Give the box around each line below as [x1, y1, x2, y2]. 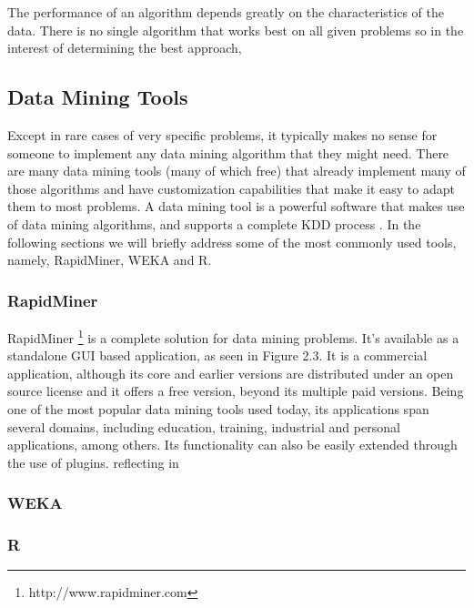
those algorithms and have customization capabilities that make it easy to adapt [7, 178, 455, 198]
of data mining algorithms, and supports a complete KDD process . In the [7, 214, 421, 233]
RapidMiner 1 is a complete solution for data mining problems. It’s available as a [7, 325, 459, 347]
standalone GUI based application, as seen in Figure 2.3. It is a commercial [7, 346, 428, 365]
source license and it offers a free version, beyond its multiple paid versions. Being [7, 381, 464, 400]
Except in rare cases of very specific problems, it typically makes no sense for [7, 125, 438, 144]
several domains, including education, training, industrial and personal [7, 417, 400, 436]
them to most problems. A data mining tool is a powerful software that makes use [7, 197, 465, 216]
